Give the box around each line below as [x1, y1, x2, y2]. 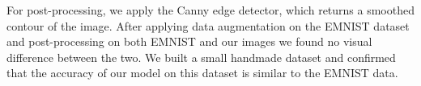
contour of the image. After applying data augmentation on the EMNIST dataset [6, 17, 410, 34]
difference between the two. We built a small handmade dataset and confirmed [6, 48, 396, 65]
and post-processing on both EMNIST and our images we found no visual [6, 33, 372, 50]
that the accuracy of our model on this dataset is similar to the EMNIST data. [6, 64, 398, 81]
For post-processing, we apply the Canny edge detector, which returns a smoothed [6, 2, 415, 18]
